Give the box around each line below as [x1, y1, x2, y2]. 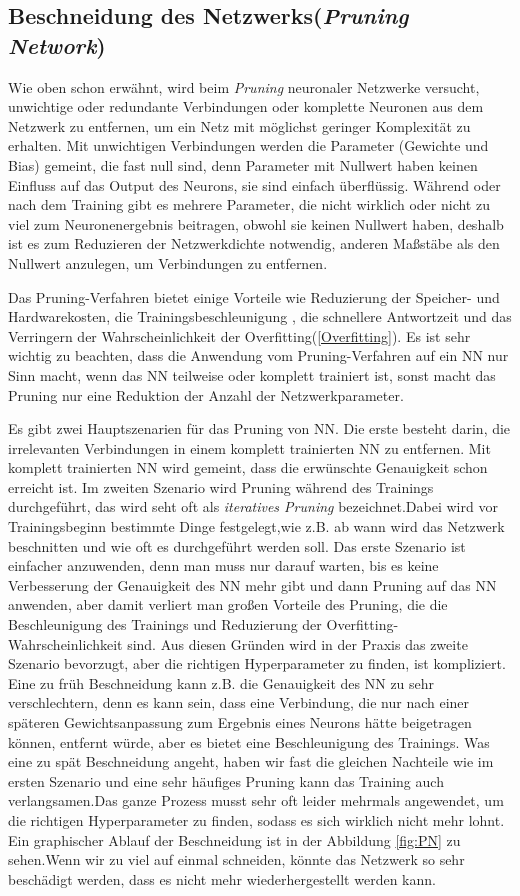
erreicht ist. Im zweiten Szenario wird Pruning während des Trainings [8, 476, 434, 497]
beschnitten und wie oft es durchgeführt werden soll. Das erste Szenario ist [8, 535, 466, 556]
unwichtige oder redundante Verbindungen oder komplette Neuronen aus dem [8, 96, 484, 117]
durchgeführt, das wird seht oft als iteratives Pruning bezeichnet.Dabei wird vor [8, 496, 498, 517]
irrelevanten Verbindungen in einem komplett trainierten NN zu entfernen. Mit [8, 437, 491, 458]
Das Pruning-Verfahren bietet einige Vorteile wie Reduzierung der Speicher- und [8, 286, 500, 307]
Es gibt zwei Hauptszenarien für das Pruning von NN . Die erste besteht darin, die [8, 418, 511, 439]
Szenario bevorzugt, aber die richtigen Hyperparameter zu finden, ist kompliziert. [8, 653, 506, 674]
